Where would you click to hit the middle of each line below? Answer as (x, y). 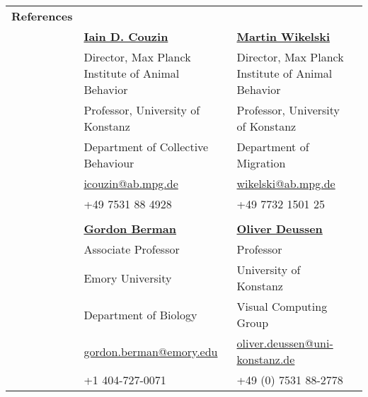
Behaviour (109, 163)
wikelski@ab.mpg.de (286, 183)
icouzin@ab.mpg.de (131, 183)
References (42, 16)
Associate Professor (132, 249)
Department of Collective (146, 147)
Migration (261, 163)
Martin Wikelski (283, 36)
